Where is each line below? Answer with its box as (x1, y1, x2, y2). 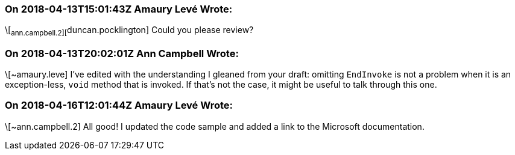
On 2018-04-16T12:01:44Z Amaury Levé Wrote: (5, 99, 233, 112)
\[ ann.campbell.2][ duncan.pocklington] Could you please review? (5, 25, 254, 38)
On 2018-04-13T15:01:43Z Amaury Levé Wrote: (5, 3, 233, 15)
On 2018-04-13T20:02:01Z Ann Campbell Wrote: (5, 47, 239, 59)
